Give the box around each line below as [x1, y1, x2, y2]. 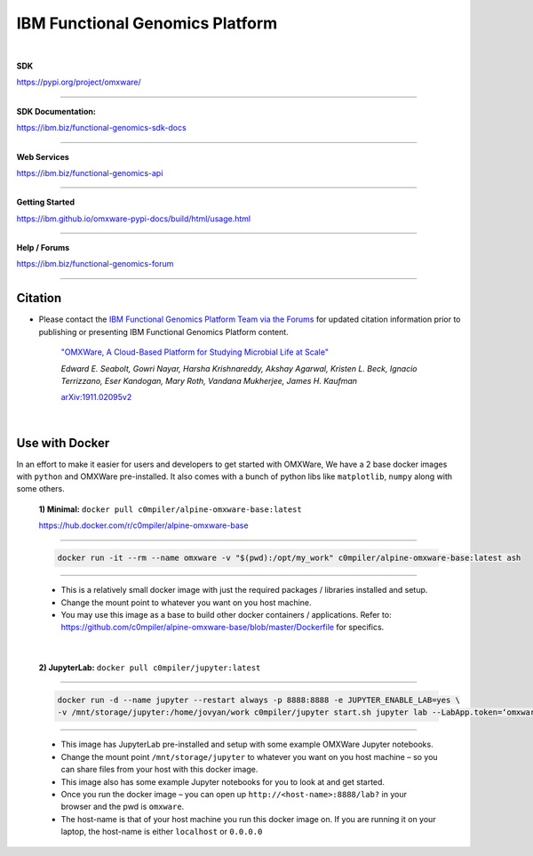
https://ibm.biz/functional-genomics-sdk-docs [16, 123, 187, 133]
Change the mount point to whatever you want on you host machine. [60, 596, 312, 608]
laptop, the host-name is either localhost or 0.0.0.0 [60, 827, 263, 837]
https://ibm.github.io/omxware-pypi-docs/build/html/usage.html [16, 213, 251, 224]
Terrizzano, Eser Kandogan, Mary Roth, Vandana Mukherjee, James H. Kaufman [60, 375, 358, 386]
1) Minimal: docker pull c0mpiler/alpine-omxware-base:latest [38, 503, 302, 515]
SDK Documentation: [16, 106, 97, 116]
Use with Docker [16, 436, 110, 451]
